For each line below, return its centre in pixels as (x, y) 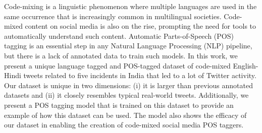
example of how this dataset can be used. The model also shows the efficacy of (125, 115)
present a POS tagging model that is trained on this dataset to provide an (119, 105)
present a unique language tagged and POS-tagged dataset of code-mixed (117, 65)
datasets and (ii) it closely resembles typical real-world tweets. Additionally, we (126, 95)
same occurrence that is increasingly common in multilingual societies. (113, 16)
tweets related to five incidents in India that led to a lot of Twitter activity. (140, 75)
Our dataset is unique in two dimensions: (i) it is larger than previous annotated (128, 85)
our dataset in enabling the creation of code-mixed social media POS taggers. (124, 125)
